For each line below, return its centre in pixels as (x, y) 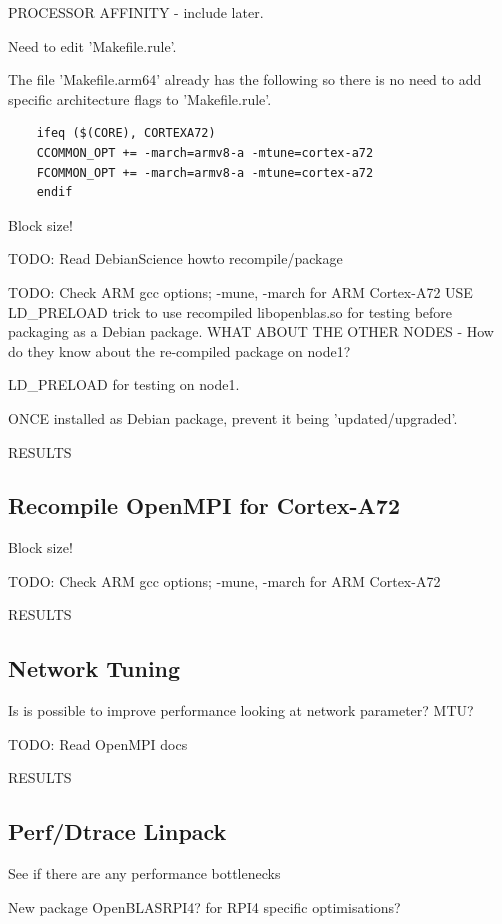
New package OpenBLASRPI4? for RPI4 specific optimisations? (204, 906)
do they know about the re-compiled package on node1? (179, 350)
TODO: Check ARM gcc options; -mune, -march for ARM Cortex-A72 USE (240, 291)
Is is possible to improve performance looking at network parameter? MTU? (241, 710)
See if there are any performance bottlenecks (144, 873)
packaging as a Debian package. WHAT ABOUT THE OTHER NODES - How (251, 331)
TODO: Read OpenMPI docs (98, 743)
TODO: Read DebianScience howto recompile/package (175, 258)
